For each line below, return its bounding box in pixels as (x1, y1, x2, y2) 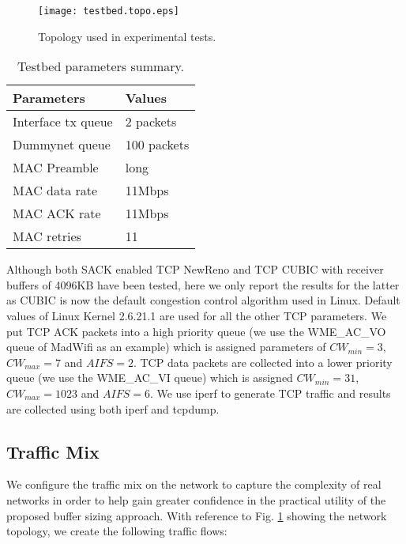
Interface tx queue (13, 112, 113, 131)
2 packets (125, 112, 177, 131)
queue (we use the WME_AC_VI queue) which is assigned (6, 369, 293, 386)
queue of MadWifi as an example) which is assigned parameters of (6, 338, 326, 355)
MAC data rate (13, 181, 98, 200)
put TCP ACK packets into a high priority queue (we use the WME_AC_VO (6, 323, 386, 339)
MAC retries (13, 227, 81, 246)
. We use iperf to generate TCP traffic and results (149, 385, 391, 401)
